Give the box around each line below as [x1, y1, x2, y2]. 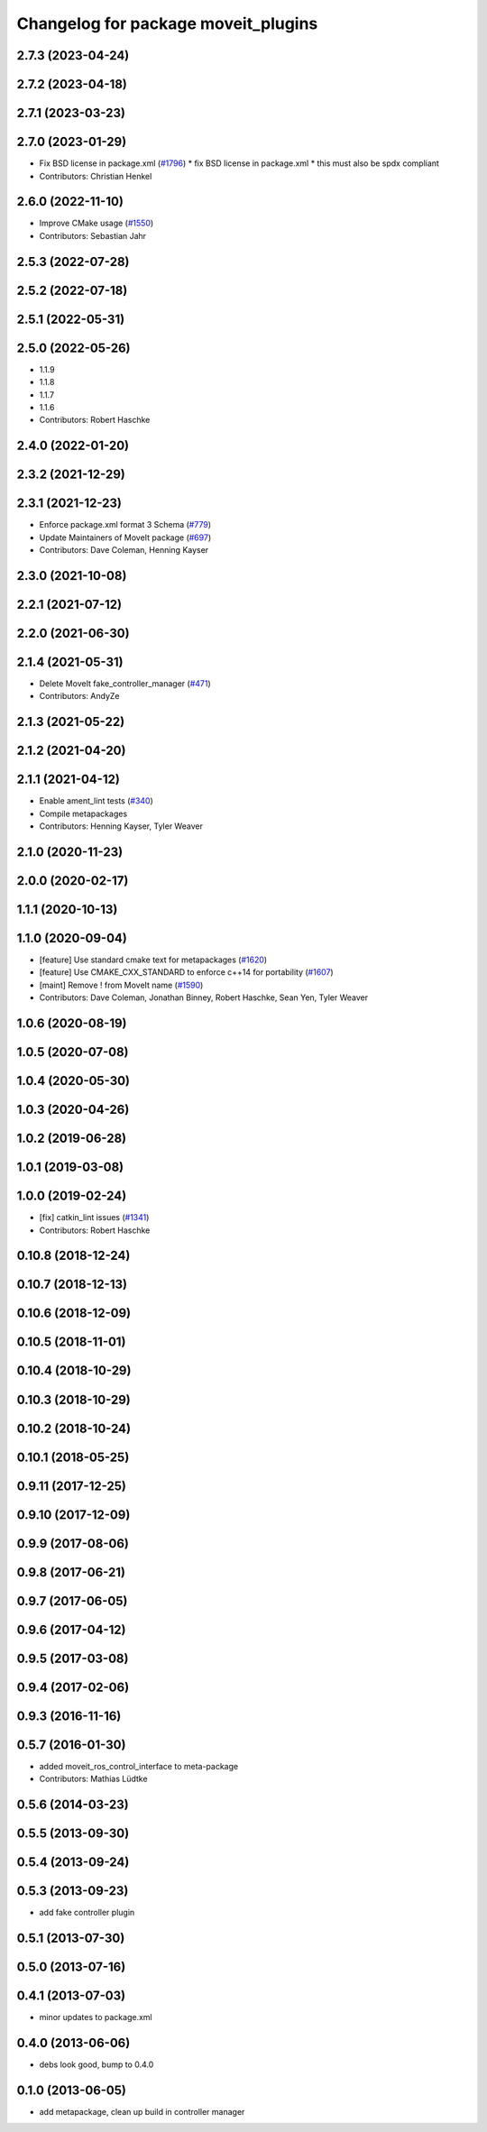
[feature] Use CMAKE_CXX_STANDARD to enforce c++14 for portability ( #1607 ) [39, 967, 334, 978]
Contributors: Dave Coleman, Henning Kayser [39, 545, 209, 556]
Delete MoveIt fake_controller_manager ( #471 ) [39, 677, 211, 689]
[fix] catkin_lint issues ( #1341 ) [39, 1212, 150, 1223]
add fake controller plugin [39, 1907, 135, 1918]
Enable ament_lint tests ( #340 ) [39, 795, 153, 806]
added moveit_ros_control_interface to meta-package [39, 1760, 239, 1771]
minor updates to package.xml [39, 2012, 152, 2023]
